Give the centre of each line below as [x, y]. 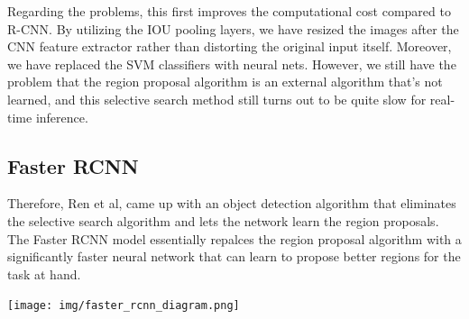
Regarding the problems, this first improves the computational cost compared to [229, 11]
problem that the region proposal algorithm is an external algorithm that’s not [225, 82]
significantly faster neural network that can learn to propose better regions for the [234, 256]
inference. [62, 117]
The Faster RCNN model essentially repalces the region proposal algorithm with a [234, 238]
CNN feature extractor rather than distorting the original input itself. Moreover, [230, 46]
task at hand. [44, 273]
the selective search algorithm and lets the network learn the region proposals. [223, 220]
